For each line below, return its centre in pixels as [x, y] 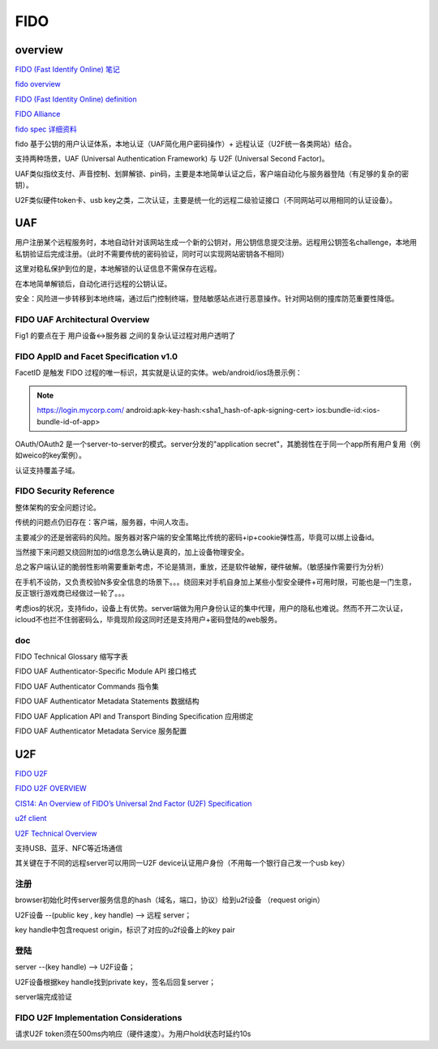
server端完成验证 [44, 997]
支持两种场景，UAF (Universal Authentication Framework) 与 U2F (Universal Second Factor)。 [172, 159]
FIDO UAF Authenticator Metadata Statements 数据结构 [107, 701]
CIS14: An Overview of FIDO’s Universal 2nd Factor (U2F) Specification [133, 803]
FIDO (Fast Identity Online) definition [76, 99]
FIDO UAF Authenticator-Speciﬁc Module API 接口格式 [106, 671]
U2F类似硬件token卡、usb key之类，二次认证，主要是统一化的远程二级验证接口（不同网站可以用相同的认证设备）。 [206, 200]
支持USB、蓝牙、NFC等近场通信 [69, 848]
